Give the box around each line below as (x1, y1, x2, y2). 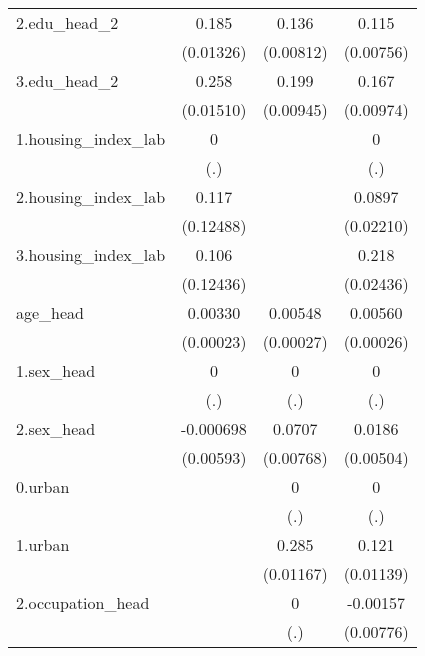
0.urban (16, 475, 70, 498)
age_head (16, 301, 85, 324)
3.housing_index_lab (16, 243, 166, 266)
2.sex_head (16, 417, 96, 440)
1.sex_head (16, 359, 96, 382)
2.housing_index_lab (16, 185, 166, 208)
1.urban (16, 533, 70, 556)
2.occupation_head (16, 591, 150, 614)
